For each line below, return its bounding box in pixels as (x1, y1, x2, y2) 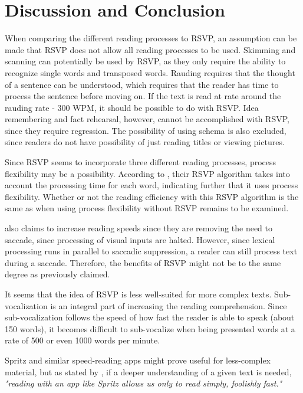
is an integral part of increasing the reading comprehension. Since (50, 299, 287, 312)
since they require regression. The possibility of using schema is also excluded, (5, 124, 286, 136)
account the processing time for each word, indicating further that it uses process (5, 179, 298, 191)
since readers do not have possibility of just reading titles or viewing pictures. (5, 136, 285, 148)
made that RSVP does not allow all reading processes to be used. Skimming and (5, 43, 296, 55)
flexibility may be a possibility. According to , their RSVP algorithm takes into (5, 167, 290, 179)
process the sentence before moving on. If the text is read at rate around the (5, 90, 281, 102)
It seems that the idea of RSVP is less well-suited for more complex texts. (5, 288, 272, 300)
